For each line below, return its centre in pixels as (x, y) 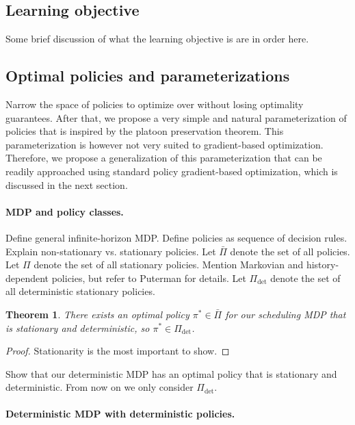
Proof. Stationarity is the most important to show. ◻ (118, 351)
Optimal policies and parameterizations (148, 76)
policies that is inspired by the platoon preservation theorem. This (145, 131)
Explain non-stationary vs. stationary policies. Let (111, 251)
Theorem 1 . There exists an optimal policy (97, 314)
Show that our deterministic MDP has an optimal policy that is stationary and (171, 373)
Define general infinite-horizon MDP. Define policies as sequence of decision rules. (176, 237)
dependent (27, 278)
